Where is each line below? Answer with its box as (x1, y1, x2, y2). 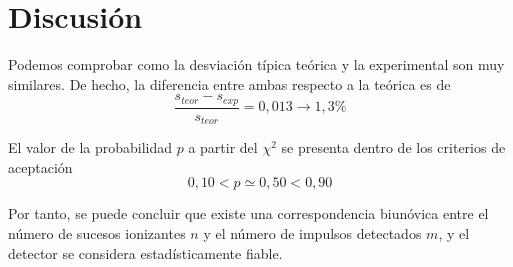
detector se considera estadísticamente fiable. (8, 242, 283, 263)
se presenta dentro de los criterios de (281, 137, 506, 158)
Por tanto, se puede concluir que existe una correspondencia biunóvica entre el (8, 203, 489, 224)
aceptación (8, 156, 73, 177)
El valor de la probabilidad (8, 137, 173, 158)
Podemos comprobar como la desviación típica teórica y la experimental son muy (8, 54, 505, 75)
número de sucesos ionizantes (8, 223, 186, 244)
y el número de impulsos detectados (203, 223, 422, 244)
